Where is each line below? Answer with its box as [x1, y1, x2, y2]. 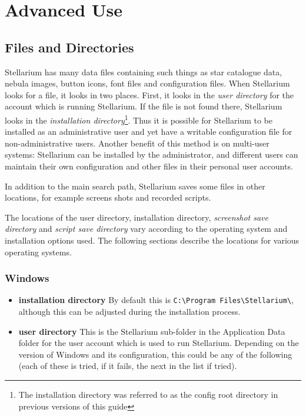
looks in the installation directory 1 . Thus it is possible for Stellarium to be [5, 112, 272, 126]
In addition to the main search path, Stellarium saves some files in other [5, 179, 265, 192]
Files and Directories [5, 38, 134, 56]
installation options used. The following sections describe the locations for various [5, 234, 300, 246]
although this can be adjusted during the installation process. [18, 305, 241, 318]
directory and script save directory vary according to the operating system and [5, 222, 288, 235]
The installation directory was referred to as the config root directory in [18, 388, 278, 400]
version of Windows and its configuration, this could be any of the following [18, 348, 292, 360]
